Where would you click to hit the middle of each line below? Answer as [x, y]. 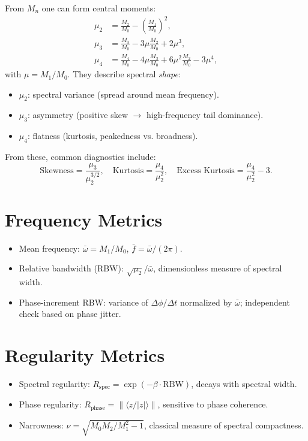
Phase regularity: [50, 404]
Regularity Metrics [85, 355]
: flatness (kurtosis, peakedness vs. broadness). [113, 136]
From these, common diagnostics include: [80, 157]
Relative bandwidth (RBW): [71, 268]
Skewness [57, 170]
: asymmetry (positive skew [78, 115]
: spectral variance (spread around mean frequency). [123, 94]
